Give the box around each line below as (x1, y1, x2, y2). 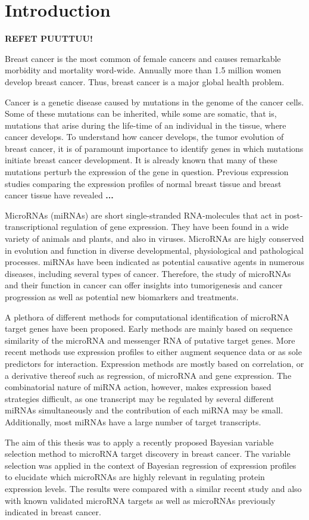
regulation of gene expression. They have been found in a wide (61, 220, 289, 233)
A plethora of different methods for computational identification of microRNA (5, 310, 290, 323)
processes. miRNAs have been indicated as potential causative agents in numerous (5, 256, 304, 268)
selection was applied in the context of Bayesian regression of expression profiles (5, 459, 296, 471)
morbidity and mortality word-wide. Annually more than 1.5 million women (5, 64, 282, 76)
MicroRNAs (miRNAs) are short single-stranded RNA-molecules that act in (5, 208, 282, 221)
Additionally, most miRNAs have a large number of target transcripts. (5, 415, 261, 428)
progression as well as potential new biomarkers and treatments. (5, 291, 239, 303)
